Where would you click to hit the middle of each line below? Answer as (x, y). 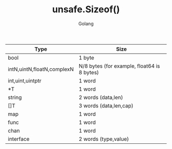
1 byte (87, 57)
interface (19, 139)
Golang (86, 24)
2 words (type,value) (104, 139)
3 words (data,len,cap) (106, 105)
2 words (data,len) (101, 97)
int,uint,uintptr (25, 80)
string (15, 97)
